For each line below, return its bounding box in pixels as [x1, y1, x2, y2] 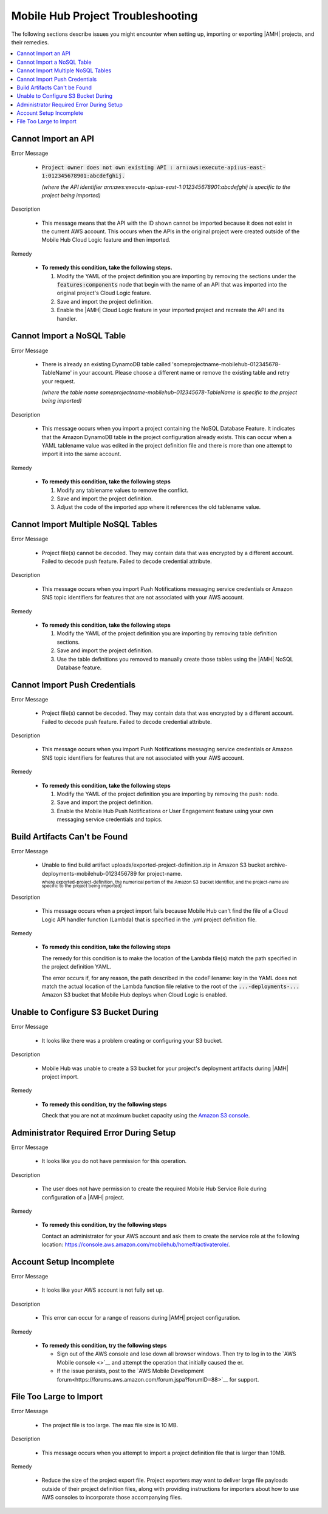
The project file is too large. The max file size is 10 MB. [41, 1421, 179, 1428]
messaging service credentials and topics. [56, 816, 163, 823]
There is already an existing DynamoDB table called [41, 360, 171, 367]
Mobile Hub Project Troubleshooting [11, 9, 198, 22]
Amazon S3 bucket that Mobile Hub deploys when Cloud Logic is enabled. [41, 991, 228, 998]
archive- [266, 861, 288, 868]
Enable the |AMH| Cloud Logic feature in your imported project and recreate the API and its [56, 307, 285, 314]
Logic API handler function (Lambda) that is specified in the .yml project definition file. [41, 916, 258, 923]
